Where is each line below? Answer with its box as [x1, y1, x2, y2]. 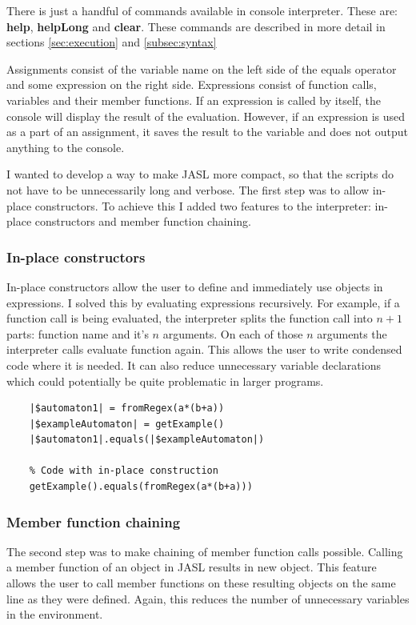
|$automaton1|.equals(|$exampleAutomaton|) [29, 434, 265, 446]
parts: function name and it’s [6, 325, 149, 342]
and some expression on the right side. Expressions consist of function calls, [6, 76, 377, 93]
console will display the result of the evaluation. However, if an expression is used [6, 107, 406, 124]
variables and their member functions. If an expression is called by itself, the [6, 91, 382, 108]
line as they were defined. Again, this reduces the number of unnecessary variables [6, 590, 410, 607]
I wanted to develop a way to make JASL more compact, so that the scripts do [6, 166, 394, 182]
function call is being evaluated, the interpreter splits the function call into [6, 310, 373, 327]
